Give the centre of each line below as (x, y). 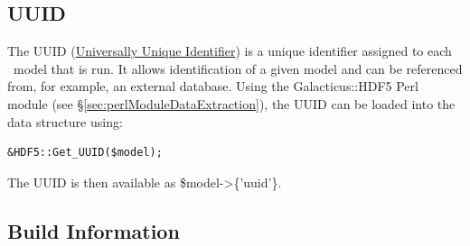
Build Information (94, 230)
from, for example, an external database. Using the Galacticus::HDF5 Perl (213, 86)
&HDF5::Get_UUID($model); (85, 153)
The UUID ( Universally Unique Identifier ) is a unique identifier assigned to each (230, 51)
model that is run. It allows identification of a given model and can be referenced (238, 68)
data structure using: (65, 121)
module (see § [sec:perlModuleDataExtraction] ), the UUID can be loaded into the (231, 103)
